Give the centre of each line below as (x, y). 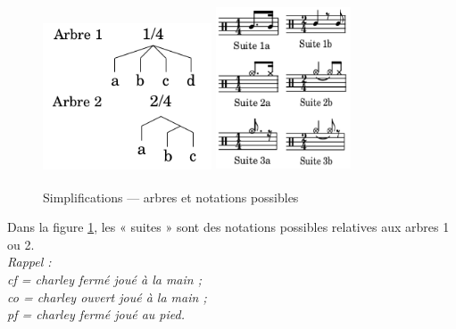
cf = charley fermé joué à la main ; (104, 279)
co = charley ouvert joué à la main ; (107, 296)
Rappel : (29, 262)
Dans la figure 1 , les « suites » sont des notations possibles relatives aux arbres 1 (228, 227)
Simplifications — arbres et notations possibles (171, 197)
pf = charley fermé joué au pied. (96, 314)
